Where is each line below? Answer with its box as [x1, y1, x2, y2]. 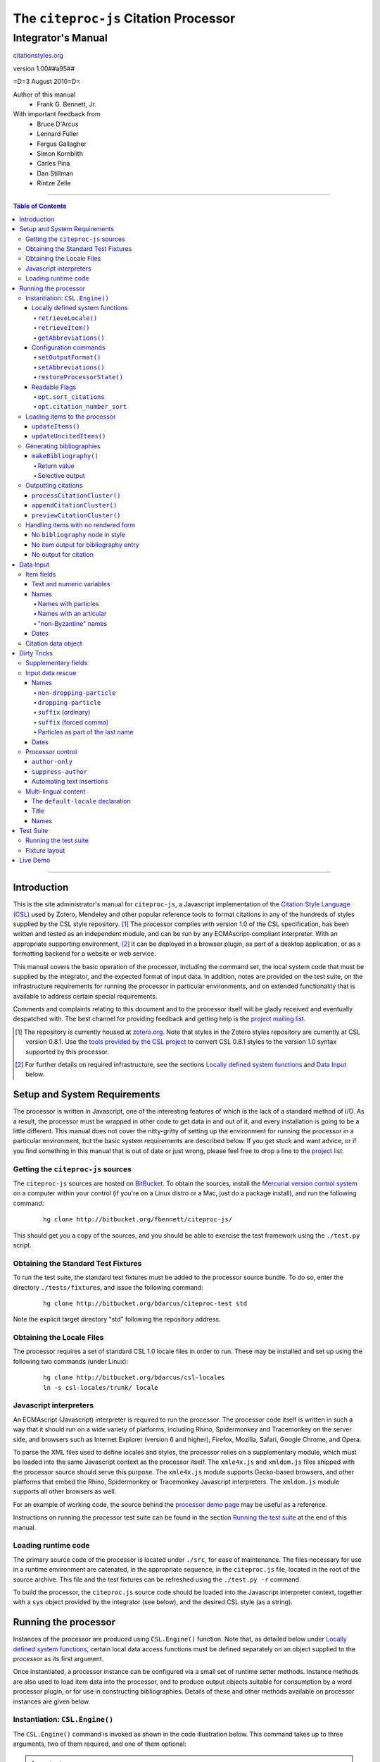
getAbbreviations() [37, 333, 105, 342]
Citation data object [25, 639, 82, 648]
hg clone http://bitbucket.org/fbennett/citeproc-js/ [43, 1216, 232, 1224]
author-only [32, 758, 73, 766]
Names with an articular [37, 610, 107, 618]
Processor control [25, 747, 77, 756]
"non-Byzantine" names [37, 619, 108, 627]
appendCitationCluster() [32, 501, 118, 510]
